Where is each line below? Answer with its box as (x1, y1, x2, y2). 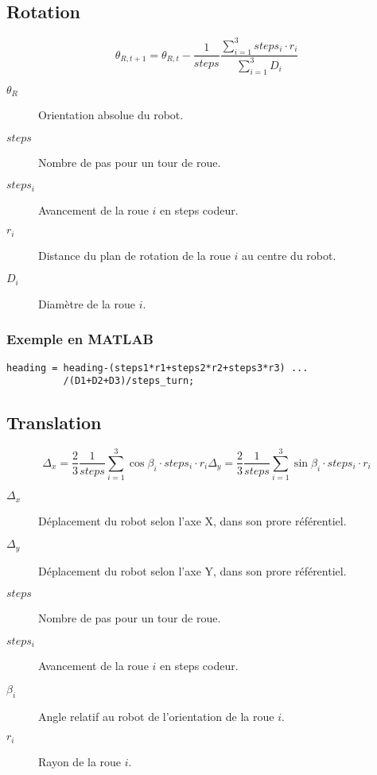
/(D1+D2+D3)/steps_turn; (63, 375, 195, 387)
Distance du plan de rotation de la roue (38, 246, 231, 263)
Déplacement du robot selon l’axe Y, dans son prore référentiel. (38, 562, 347, 579)
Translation (6, 410, 102, 435)
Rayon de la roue (38, 753, 122, 769)
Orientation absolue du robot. (38, 107, 184, 123)
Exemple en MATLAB (6, 329, 154, 349)
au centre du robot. (242, 246, 336, 263)
